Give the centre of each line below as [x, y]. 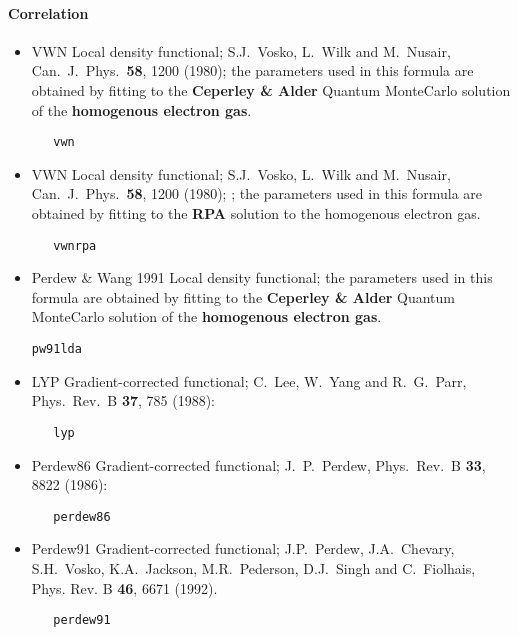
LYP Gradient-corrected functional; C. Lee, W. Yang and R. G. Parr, [249, 380]
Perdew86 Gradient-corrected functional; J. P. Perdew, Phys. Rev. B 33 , [258, 464]
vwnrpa [75, 245]
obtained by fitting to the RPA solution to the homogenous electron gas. [256, 213]
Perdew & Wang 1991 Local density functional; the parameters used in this [262, 277]
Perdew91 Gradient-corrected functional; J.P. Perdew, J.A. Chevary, [243, 548]
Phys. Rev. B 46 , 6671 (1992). [124, 587]
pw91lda [56, 349]
